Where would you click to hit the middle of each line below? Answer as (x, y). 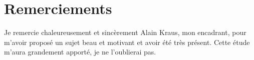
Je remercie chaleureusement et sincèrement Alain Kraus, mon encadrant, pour (125, 32)
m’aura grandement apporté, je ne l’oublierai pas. (80, 52)
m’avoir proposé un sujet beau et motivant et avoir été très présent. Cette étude (127, 42)
